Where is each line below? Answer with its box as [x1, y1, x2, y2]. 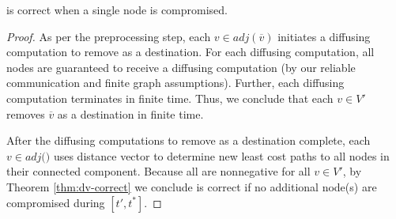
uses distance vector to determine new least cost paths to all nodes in [53, 147, 390, 164]
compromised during [6, 194, 105, 210]
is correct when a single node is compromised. [6, 2, 228, 17]
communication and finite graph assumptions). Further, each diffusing [6, 74, 345, 91]
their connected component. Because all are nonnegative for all [6, 163, 311, 179]
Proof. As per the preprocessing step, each [6, 28, 211, 44]
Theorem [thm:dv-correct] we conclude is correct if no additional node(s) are [6, 178, 377, 194]
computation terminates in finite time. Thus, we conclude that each [6, 89, 334, 106]
